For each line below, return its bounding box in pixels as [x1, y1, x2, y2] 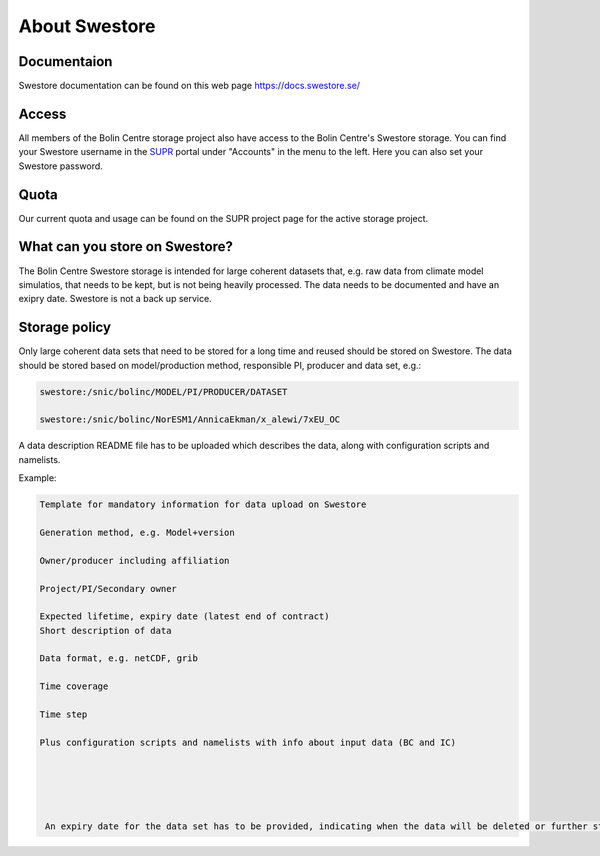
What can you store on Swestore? [18, 238, 234, 255]
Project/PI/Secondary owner [39, 583, 177, 594]
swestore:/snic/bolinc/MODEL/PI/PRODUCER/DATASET [39, 386, 288, 397]
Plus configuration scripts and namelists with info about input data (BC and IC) [39, 736, 457, 748]
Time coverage [39, 681, 109, 692]
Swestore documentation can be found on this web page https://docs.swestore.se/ [18, 80, 360, 92]
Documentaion [18, 53, 113, 70]
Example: [18, 472, 57, 484]
